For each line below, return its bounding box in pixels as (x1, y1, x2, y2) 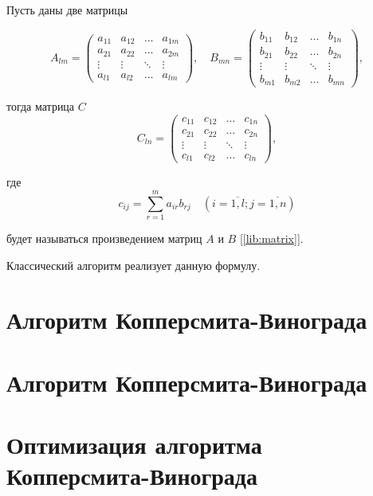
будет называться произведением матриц (6, 230, 202, 247)
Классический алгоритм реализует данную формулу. (6, 256, 261, 273)
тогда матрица (6, 98, 75, 115)
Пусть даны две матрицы (6, 2, 128, 18)
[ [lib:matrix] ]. (239, 230, 304, 247)
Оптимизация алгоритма (6, 428, 262, 461)
